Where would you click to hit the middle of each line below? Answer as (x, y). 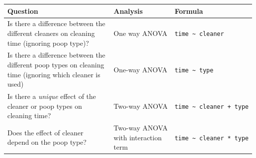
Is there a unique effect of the (52, 96)
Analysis (128, 11)
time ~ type (194, 70)
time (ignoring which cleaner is (54, 74)
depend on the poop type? (47, 142)
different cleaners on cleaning (51, 33)
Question (23, 11)
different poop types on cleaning (56, 64)
